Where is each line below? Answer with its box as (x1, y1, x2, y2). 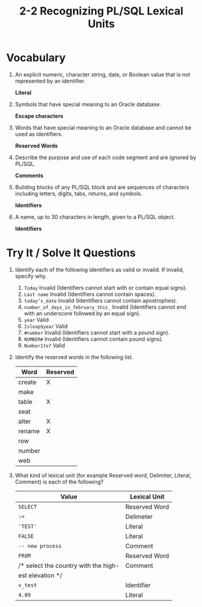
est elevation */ (17, 571, 62, 579)
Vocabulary (6, 51, 66, 64)
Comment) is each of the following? (14, 478, 104, 485)
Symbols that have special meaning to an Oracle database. (14, 101, 162, 108)
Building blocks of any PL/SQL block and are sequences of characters (14, 183, 189, 190)
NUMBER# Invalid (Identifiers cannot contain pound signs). (24, 335, 164, 342)
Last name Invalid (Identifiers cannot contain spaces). (24, 291, 156, 298)
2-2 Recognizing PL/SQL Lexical (19, 4, 184, 18)
